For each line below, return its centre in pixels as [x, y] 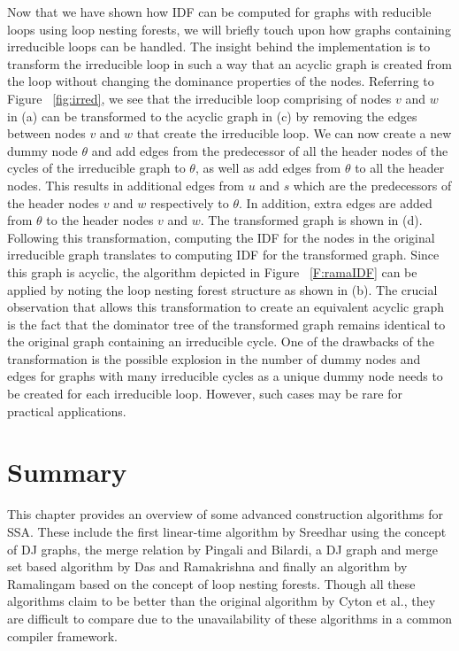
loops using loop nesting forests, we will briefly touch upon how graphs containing [229, 29]
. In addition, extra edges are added [336, 202]
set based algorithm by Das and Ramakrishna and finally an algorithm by [207, 566]
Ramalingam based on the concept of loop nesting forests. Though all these [211, 583]
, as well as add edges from [268, 168]
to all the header [400, 168]
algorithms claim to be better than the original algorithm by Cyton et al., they [222, 601]
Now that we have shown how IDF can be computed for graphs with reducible [219, 12]
